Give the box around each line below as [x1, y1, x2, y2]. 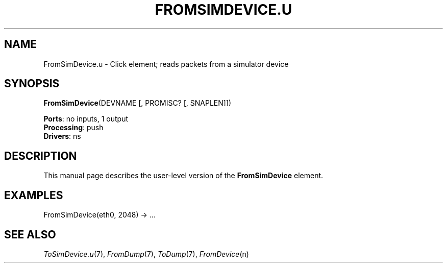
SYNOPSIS [4, 77, 60, 90]
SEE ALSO [4, 228, 56, 241]
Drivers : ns [43, 132, 81, 141]
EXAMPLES [4, 188, 63, 202]
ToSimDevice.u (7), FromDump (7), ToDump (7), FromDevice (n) [43, 249, 249, 258]
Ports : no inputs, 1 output [43, 114, 128, 124]
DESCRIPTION [4, 149, 77, 162]
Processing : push [43, 123, 104, 132]
